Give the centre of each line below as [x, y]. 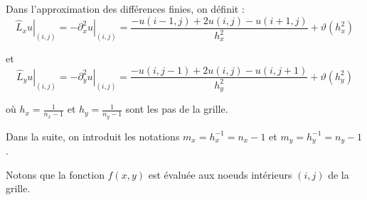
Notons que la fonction [55, 174]
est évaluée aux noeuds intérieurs [220, 174]
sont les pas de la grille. [177, 109]
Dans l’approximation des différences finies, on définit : [125, 9]
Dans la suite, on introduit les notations [93, 136]
